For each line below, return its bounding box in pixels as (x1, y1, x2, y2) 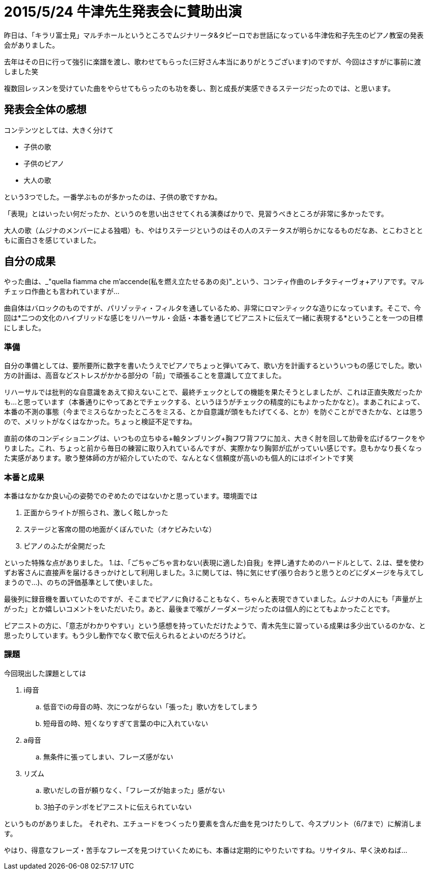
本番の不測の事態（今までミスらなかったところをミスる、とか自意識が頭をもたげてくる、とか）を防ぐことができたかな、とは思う (4, 408, 424, 416)
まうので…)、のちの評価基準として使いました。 (4, 578, 157, 586)
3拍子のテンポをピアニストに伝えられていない (43, 802, 192, 811)
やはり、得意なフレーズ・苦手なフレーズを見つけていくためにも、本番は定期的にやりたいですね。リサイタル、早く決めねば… (4, 845, 407, 854)
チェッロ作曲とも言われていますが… (4, 287, 119, 296)
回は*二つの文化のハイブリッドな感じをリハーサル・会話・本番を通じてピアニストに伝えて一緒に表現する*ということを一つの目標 (4, 314, 423, 322)
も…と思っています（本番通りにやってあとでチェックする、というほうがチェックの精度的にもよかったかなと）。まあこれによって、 (4, 398, 425, 407)
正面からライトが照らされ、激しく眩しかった (24, 508, 169, 517)
